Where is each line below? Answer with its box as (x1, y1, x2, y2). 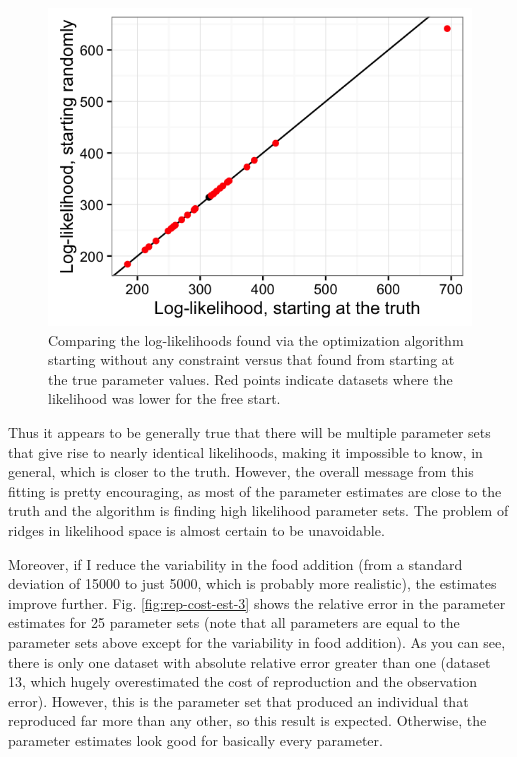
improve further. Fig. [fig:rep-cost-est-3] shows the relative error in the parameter (8, 592, 506, 613)
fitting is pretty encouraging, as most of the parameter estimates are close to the (8, 480, 502, 501)
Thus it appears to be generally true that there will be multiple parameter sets (8, 421, 491, 442)
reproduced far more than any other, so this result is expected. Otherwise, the (8, 710, 487, 731)
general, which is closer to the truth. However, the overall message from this (8, 461, 474, 482)
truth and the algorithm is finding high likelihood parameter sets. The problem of (8, 500, 509, 521)
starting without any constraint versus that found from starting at (48, 349, 455, 370)
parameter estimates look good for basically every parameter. (8, 729, 383, 750)
